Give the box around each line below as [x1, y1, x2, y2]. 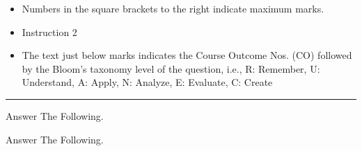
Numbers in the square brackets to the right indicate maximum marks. [22, 1, 324, 15]
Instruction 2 [22, 24, 77, 39]
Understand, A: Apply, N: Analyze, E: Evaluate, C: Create [22, 75, 273, 89]
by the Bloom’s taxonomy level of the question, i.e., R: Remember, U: [22, 61, 320, 75]
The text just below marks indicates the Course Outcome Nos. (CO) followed [22, 48, 352, 62]
